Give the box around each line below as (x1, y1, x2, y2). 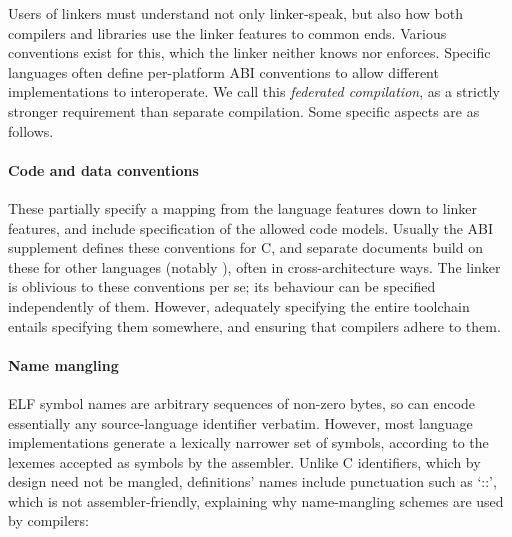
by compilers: (8, 510, 90, 531)
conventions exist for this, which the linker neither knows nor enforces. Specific (8, 42, 491, 63)
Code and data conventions (8, 159, 199, 180)
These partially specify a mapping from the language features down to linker (8, 197, 478, 218)
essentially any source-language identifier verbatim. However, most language (8, 412, 473, 433)
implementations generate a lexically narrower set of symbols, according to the (8, 432, 489, 453)
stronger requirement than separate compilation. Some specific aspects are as (8, 100, 480, 121)
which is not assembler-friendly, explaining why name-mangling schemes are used (8, 490, 504, 511)
